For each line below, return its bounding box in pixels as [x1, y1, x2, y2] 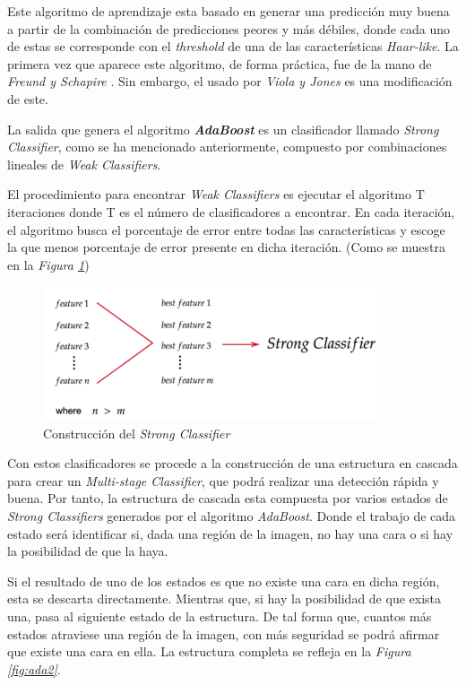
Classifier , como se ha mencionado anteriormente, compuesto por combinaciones [7, 137, 447, 156]
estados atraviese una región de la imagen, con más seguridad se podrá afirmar [7, 624, 440, 643]
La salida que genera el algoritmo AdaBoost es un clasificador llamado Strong [7, 119, 439, 138]
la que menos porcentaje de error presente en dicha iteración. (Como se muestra [7, 238, 445, 256]
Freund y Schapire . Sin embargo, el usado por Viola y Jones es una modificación [7, 72, 453, 91]
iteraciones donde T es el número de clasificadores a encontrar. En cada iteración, [7, 202, 455, 221]
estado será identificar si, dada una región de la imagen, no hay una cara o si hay [7, 524, 453, 542]
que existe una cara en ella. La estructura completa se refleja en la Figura [7, 642, 411, 661]
